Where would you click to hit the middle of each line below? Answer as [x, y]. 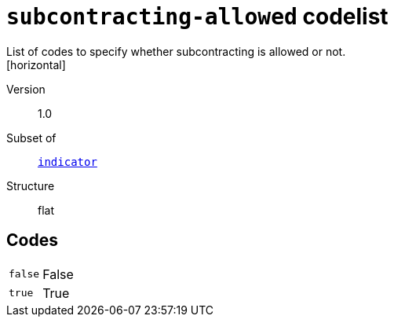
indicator [67, 161]
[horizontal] [36, 64]
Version [26, 89]
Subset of [31, 138]
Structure [31, 185]
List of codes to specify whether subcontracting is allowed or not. [176, 51]
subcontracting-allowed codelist [197, 17]
